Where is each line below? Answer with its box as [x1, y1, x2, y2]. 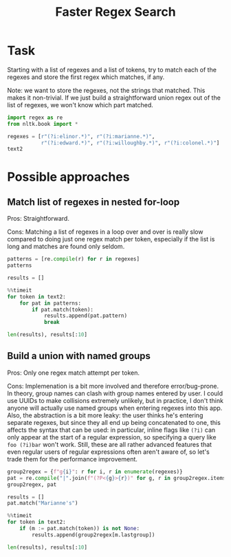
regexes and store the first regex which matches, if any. [7, 73, 165, 81]
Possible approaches [7, 169, 130, 184]
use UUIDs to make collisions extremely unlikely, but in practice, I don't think [7, 396, 223, 404]
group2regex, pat [7, 481, 57, 488]
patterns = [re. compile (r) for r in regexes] [7, 256, 140, 263]
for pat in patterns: [19, 300, 81, 307]
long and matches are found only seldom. [7, 242, 125, 251]
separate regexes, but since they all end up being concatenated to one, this [7, 418, 221, 426]
